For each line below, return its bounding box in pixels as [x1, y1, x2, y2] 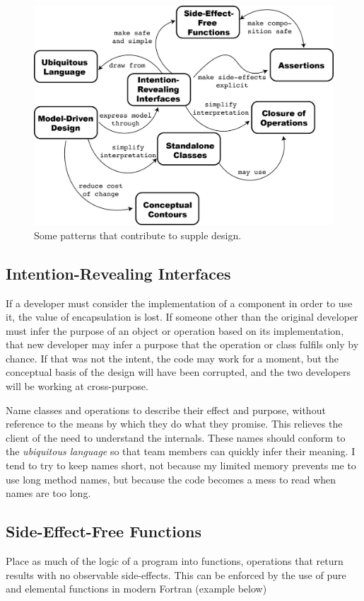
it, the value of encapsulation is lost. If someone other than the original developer [6, 309, 358, 324]
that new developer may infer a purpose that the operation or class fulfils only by [6, 337, 359, 352]
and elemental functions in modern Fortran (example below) [6, 581, 267, 596]
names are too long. [6, 486, 91, 500]
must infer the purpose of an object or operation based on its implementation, [6, 323, 344, 338]
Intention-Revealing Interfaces [6, 262, 231, 284]
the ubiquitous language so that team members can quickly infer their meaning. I [6, 444, 356, 459]
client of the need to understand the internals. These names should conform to [6, 430, 346, 445]
